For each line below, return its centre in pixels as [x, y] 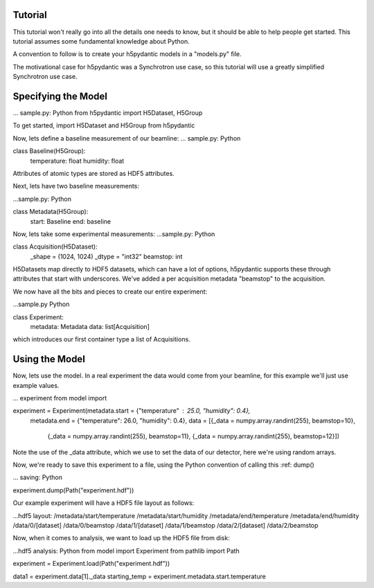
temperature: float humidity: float [77, 161]
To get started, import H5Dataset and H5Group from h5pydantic [104, 125]
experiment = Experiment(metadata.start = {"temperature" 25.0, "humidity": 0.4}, [132, 411]
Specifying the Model [60, 96]
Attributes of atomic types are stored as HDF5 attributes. [93, 173]
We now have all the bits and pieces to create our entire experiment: [110, 292]
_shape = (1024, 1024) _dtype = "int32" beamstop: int [106, 256]
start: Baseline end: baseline [70, 221]
